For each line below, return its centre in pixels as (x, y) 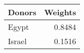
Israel (17, 41)
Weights (60, 12)
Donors (22, 12)
